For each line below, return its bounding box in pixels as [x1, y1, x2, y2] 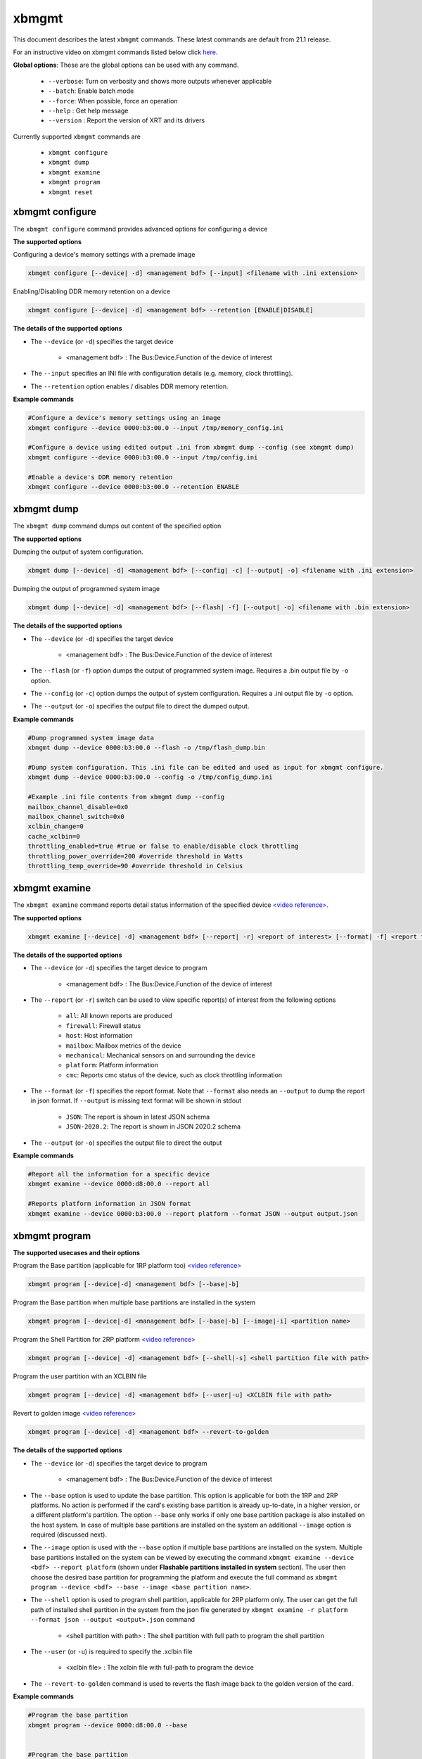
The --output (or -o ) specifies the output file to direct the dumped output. [30, 702, 250, 711]
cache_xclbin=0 [27, 832, 80, 840]
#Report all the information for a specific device [27, 1170, 210, 1179]
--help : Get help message [48, 106, 129, 115]
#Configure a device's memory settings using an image [27, 414, 221, 422]
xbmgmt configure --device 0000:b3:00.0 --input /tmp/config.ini [27, 453, 258, 461]
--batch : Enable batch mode [48, 87, 134, 95]
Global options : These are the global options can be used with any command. [13, 61, 239, 70]
